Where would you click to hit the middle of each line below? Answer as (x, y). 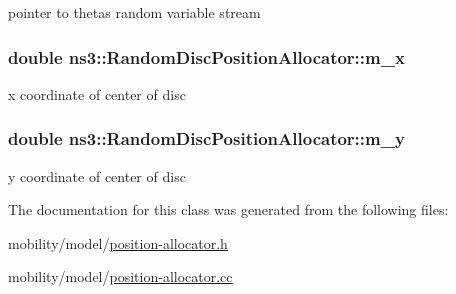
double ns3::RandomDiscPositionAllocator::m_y (206, 138)
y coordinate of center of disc (97, 175)
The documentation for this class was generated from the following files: (228, 209)
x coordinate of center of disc (97, 93)
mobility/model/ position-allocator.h (118, 242)
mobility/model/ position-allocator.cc (120, 276)
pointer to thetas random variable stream (134, 12)
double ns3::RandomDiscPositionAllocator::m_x (206, 56)
